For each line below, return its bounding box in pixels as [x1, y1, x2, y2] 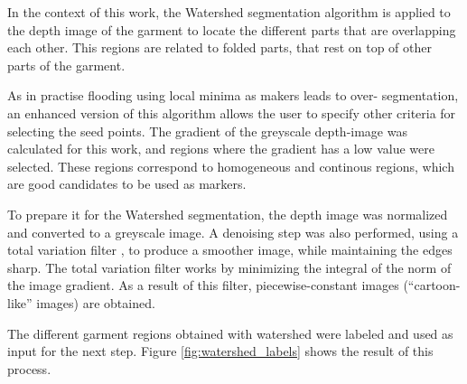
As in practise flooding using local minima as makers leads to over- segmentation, [7, 86, 459, 105]
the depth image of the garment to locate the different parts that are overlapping [7, 20, 456, 39]
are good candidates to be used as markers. [7, 174, 247, 193]
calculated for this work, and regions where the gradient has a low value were [7, 139, 434, 158]
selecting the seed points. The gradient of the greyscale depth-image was [7, 121, 407, 140]
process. [7, 359, 51, 378]
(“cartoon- [403, 276, 461, 295]
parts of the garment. [7, 55, 126, 74]
